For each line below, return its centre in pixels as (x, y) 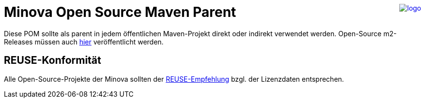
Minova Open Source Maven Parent (120, 12)
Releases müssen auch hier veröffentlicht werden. (84, 42)
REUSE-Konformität (53, 60)
